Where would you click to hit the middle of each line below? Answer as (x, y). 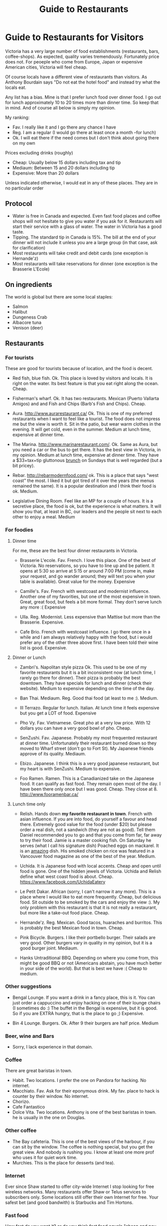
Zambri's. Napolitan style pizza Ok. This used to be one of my (83, 667)
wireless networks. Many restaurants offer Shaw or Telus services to (76, 1192)
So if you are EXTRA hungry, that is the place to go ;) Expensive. (78, 1013)
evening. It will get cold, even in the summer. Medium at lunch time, (82, 429)
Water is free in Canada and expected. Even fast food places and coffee (86, 215)
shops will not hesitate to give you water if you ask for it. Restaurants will (87, 221)
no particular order (24, 188)
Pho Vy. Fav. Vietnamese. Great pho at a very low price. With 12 (85, 722)
